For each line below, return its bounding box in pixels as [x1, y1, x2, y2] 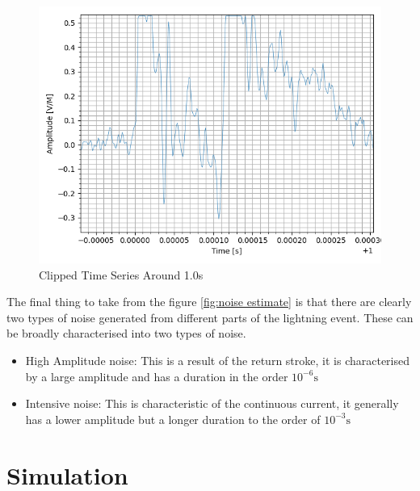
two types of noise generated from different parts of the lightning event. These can [6, 308, 414, 325]
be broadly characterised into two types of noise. [6, 325, 246, 342]
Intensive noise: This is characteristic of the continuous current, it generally [25, 395, 399, 412]
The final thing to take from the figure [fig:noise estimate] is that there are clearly [6, 293, 412, 310]
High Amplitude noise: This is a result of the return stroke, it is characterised [25, 351, 409, 368]
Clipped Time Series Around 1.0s [39, 266, 204, 283]
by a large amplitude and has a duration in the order [25, 367, 288, 384]
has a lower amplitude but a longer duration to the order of [25, 410, 321, 427]
